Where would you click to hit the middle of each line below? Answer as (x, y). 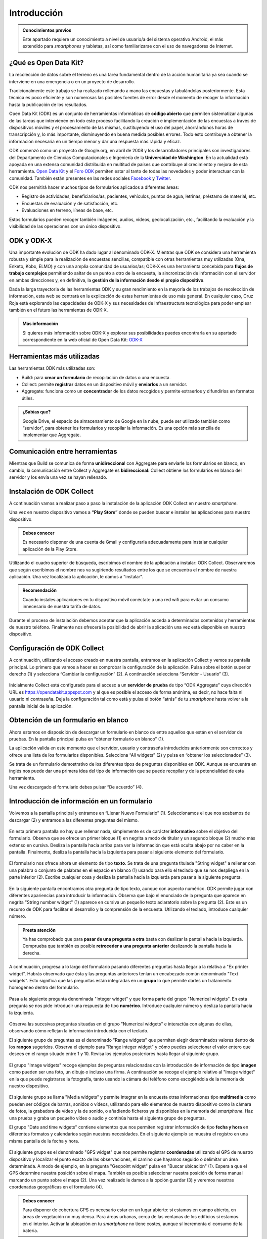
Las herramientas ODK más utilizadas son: (52, 368)
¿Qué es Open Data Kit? (46, 63)
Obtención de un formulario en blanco (69, 720)
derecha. (32, 953)
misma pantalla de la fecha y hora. (44, 1141)
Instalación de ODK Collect (51, 491)
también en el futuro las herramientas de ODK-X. (59, 310)
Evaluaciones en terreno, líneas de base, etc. (67, 210)
